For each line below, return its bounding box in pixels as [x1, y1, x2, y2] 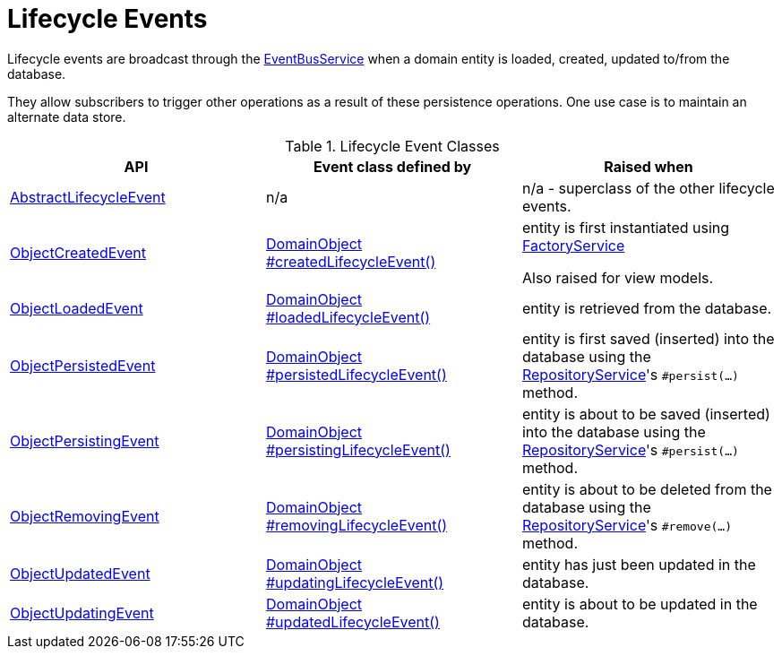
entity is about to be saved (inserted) [521, 404, 770, 423]
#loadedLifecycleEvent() [265, 307, 431, 326]
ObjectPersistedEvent [10, 356, 156, 375]
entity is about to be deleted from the [521, 479, 772, 498]
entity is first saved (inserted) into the [521, 329, 775, 348]
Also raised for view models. [521, 268, 714, 287]
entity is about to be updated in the [521, 594, 758, 613]
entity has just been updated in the [521, 555, 756, 574]
